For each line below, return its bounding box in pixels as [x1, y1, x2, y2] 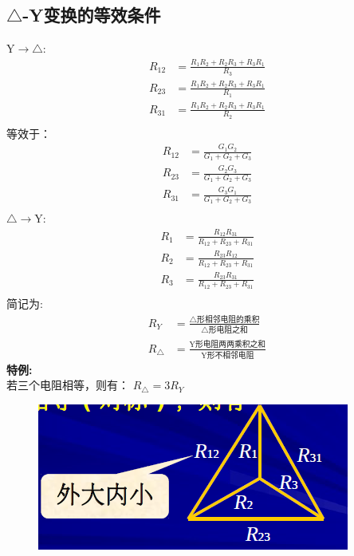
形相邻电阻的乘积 [197, 315, 260, 324]
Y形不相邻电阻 [201, 351, 254, 360]
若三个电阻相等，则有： [6, 377, 129, 393]
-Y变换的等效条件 [22, 2, 161, 27]
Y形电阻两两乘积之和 [189, 341, 266, 349]
